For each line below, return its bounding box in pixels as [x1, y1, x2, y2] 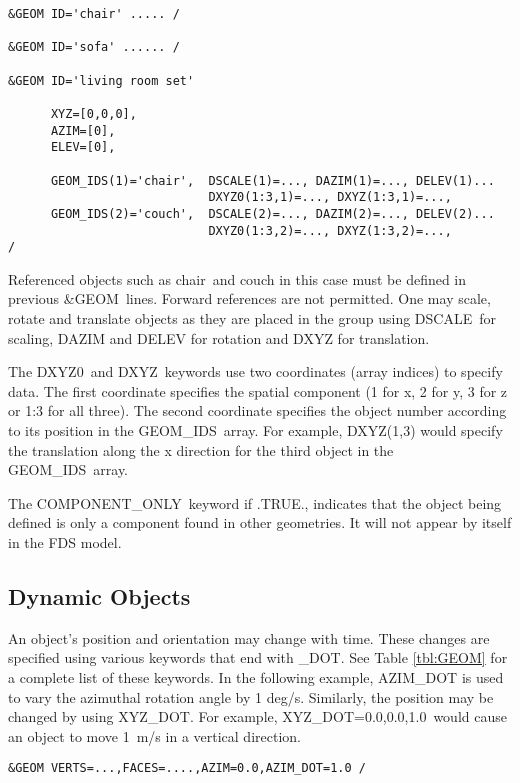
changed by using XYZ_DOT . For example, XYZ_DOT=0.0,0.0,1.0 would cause [8, 706, 507, 727]
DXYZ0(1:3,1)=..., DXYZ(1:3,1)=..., [208, 190, 452, 205]
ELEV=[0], [50, 140, 116, 155]
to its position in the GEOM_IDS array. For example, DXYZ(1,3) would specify [8, 420, 503, 440]
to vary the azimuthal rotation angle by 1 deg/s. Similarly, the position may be [8, 686, 494, 707]
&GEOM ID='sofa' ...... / [8, 40, 180, 55]
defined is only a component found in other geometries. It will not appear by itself [8, 512, 512, 533]
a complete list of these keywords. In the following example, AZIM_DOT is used [8, 666, 504, 687]
